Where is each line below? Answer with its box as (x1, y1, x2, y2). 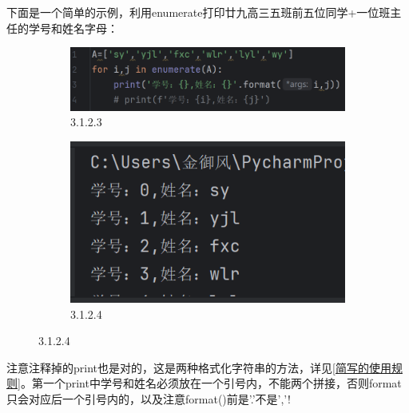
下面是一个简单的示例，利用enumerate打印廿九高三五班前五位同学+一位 (6, 4, 379, 20)
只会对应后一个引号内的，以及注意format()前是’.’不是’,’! (6, 390, 291, 407)
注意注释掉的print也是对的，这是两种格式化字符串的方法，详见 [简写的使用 (6, 359, 391, 375)
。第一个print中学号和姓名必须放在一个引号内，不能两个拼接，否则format (20, 375, 402, 391)
